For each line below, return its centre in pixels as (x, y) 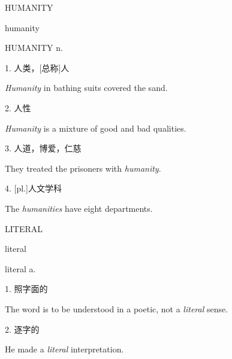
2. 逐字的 (22, 329)
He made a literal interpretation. (64, 349)
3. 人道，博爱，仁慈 (43, 148)
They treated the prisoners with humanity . (83, 168)
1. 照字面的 (26, 289)
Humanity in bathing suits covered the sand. (86, 88)
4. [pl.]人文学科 (33, 188)
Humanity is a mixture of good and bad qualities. (96, 128)
